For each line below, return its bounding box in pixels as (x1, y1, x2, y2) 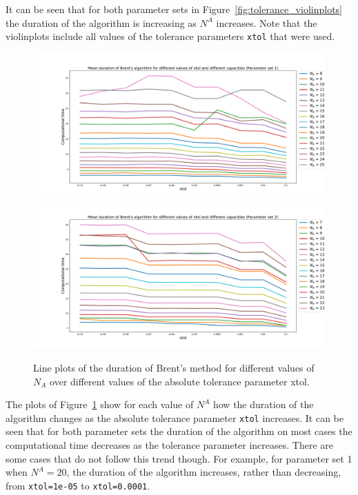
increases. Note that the (216, 15, 317, 30)
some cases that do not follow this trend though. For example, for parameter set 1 (6, 451, 352, 465)
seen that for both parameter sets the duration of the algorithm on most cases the (6, 424, 352, 438)
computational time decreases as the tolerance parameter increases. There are (6, 438, 334, 452)
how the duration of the (212, 397, 314, 412)
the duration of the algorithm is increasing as (6, 15, 197, 30)
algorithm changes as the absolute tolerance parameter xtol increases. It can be (6, 410, 344, 425)
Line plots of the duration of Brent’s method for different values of (33, 361, 315, 375)
